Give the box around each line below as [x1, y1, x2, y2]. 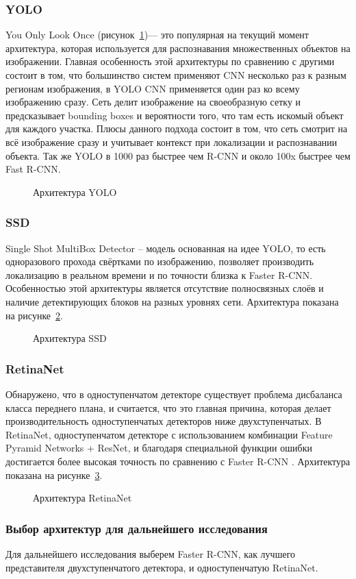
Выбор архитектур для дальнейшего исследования [5, 519, 268, 537]
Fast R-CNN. [5, 162, 61, 176]
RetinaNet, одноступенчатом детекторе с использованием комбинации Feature [5, 427, 333, 441]
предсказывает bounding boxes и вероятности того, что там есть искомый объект [5, 108, 344, 122]
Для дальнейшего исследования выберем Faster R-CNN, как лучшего [5, 546, 296, 560]
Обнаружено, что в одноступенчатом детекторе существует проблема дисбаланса [5, 386, 342, 401]
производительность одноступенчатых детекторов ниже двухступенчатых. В [5, 414, 322, 428]
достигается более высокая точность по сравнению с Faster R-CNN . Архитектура [5, 454, 351, 468]
